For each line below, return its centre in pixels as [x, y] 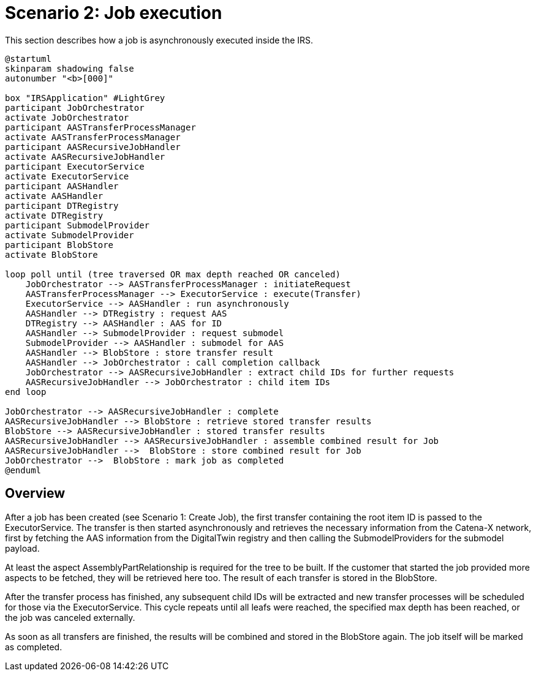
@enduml [23, 470]
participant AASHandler [62, 186]
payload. [22, 548]
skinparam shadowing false [70, 68]
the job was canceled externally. [70, 617]
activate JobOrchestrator [67, 117]
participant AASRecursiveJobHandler [93, 147]
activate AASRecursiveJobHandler [85, 156]
